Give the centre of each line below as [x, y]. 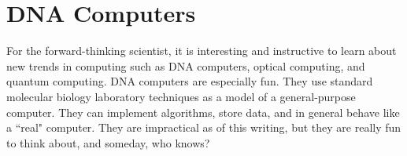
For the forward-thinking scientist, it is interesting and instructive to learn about [202, 51]
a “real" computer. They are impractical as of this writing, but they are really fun [204, 127]
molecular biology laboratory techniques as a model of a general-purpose [181, 96]
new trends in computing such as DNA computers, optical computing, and [186, 65]
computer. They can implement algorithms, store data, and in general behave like [203, 112]
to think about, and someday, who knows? [108, 142]
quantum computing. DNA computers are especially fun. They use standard [190, 81]
